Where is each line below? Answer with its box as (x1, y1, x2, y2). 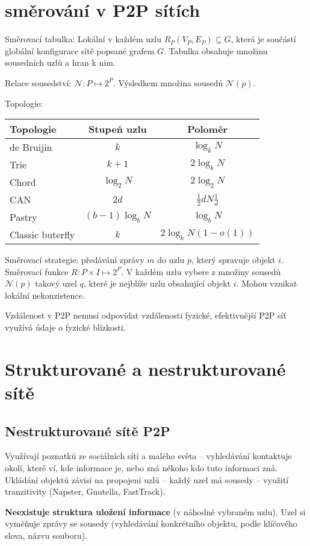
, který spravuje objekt (191, 253, 276, 266)
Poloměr (187, 122, 228, 136)
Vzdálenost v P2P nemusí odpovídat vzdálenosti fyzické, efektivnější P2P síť (5, 309, 287, 322)
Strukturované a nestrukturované (5, 356, 286, 381)
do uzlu (157, 253, 185, 266)
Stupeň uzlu (88, 122, 147, 136)
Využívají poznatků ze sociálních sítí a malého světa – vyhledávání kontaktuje (5, 449, 292, 462)
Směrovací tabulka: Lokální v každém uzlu (5, 33, 162, 45)
